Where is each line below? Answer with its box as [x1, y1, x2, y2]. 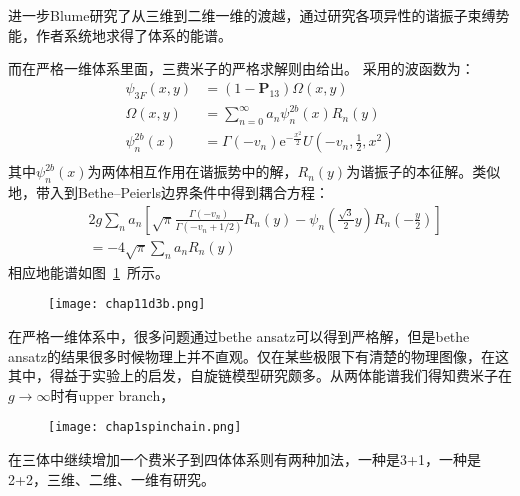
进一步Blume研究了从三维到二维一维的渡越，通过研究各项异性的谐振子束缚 [8, 5, 496, 25]
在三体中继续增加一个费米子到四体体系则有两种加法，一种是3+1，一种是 [8, 448, 481, 469]
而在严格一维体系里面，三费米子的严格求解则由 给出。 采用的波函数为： [8, 58, 475, 79]
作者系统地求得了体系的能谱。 [35, 24, 232, 45]
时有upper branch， [50, 384, 175, 405]
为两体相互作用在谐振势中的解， [87, 161, 298, 182]
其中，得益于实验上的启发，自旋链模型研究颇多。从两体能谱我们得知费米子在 [8, 365, 512, 386]
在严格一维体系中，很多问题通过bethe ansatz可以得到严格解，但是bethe [8, 325, 470, 346]
